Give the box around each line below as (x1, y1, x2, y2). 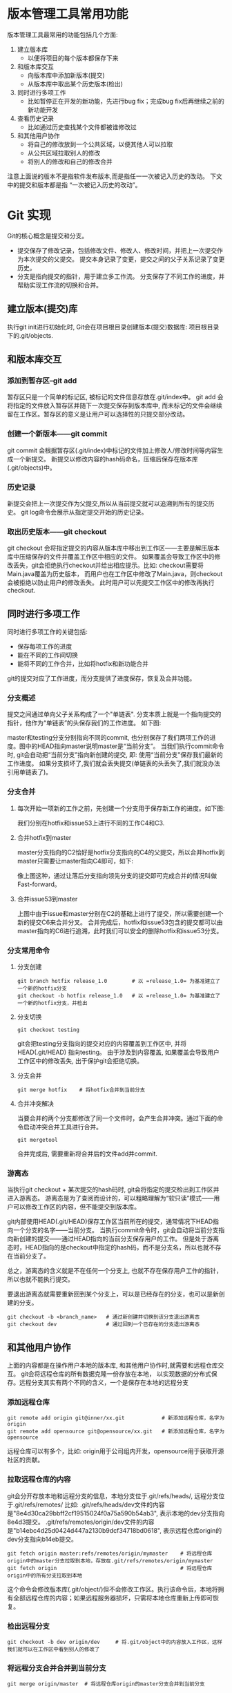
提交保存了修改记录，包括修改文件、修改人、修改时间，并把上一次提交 (17, 246, 217, 254)
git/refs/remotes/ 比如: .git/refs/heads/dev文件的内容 (14, 1500, 165, 1509)
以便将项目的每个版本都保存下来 (27, 53, 119, 62)
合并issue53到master (17, 895, 78, 903)
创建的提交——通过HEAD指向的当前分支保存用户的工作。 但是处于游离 (19, 1234, 220, 1243)
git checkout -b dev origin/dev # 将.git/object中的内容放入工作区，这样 (7, 1638, 223, 1645)
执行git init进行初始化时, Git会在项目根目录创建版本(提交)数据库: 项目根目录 (7, 323, 220, 331)
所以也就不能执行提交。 (7, 1275, 74, 1283)
